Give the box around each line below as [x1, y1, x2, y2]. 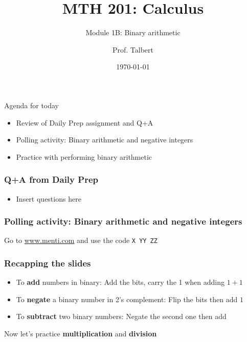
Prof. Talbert [112, 44, 154, 55]
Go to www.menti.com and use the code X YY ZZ [4, 235, 158, 246]
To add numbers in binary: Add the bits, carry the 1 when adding [16, 277, 224, 287]
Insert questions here [16, 193, 81, 204]
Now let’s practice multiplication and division [4, 328, 157, 338]
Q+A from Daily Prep [4, 173, 98, 186]
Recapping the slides [4, 256, 91, 269]
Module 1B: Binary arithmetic [85, 27, 181, 38]
